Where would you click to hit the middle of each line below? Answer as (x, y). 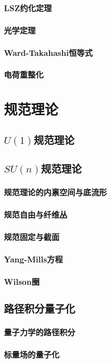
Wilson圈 (22, 281)
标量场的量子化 (32, 354)
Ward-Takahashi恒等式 (48, 52)
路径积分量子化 (40, 308)
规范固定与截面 (32, 236)
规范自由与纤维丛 (36, 215)
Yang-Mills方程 (33, 259)
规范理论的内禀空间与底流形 (55, 192)
